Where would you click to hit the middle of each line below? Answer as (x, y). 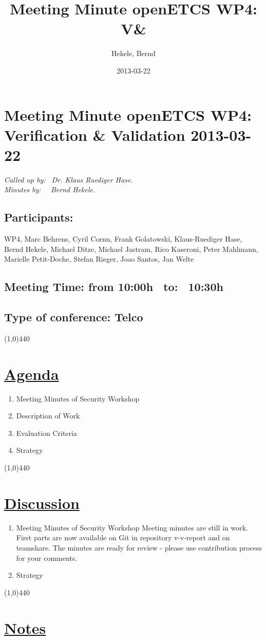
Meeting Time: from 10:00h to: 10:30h (114, 287)
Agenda (32, 373)
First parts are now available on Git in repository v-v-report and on (123, 537)
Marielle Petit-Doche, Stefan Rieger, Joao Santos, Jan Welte (99, 259)
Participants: (39, 217)
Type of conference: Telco (74, 317)
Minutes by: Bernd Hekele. (50, 189)
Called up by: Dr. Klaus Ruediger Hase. (69, 179)
